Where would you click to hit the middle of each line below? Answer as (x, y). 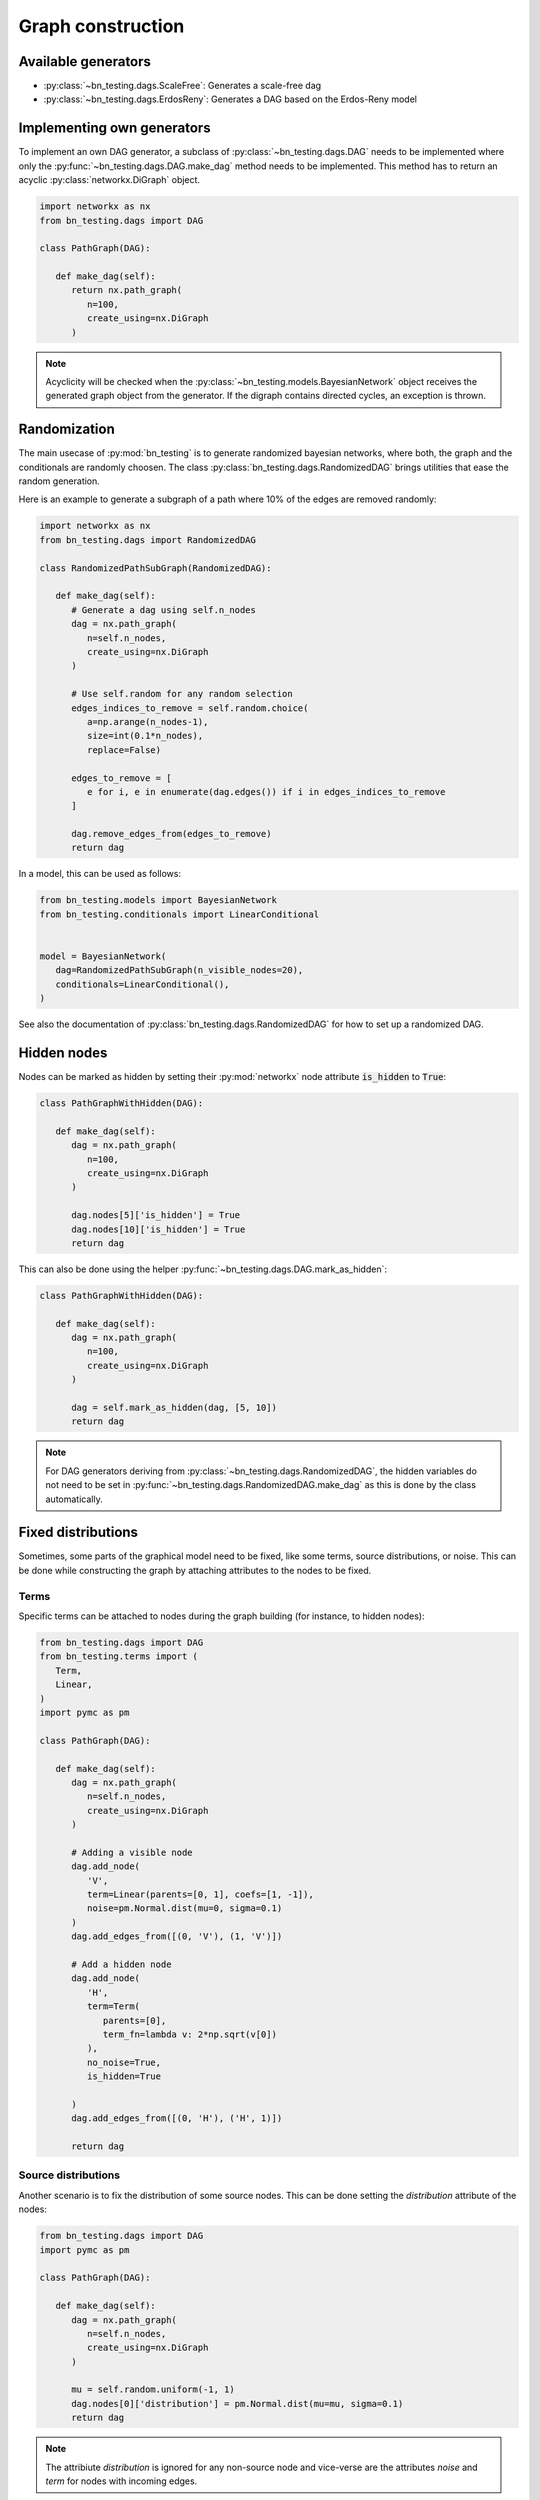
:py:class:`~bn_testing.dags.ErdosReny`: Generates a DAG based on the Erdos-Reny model (230, 99)
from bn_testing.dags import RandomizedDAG (148, 539)
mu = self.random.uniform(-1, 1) (153, 2389)
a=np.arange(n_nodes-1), (147, 721)
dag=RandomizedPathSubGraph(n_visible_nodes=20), (179, 970)
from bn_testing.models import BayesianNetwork (158, 900)
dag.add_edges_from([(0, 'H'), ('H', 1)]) (177, 2118)
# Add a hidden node (121, 1964)
